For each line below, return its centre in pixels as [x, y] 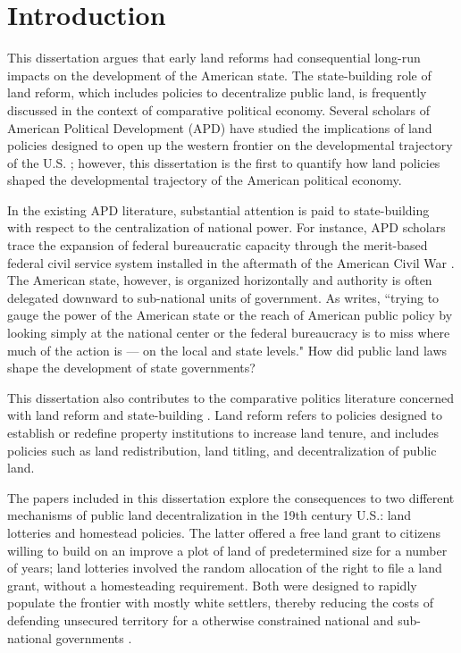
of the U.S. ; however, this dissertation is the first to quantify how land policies [224, 162]
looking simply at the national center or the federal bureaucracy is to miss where [229, 333]
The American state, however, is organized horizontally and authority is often [220, 280]
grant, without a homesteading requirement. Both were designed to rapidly [212, 585]
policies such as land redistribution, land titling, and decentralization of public [222, 450]
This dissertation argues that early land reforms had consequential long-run [214, 58]
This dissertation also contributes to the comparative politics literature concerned [231, 397]
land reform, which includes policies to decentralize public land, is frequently [217, 92]
